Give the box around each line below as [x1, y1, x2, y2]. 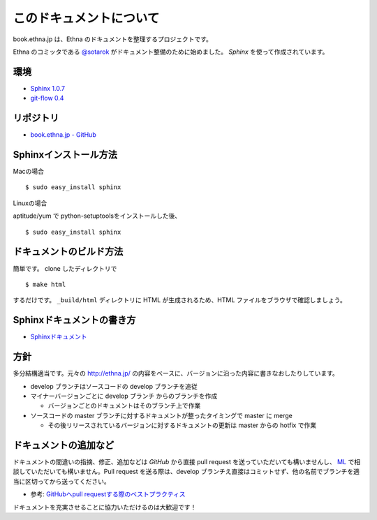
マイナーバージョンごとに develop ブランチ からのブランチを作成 [30, 392, 218, 400]
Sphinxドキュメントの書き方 [13, 314, 136, 326]
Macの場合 [13, 168, 45, 176]
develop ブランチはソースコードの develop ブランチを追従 [30, 382, 198, 390]
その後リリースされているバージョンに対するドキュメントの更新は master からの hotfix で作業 [47, 421, 317, 429]
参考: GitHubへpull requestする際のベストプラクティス [30, 490, 186, 498]
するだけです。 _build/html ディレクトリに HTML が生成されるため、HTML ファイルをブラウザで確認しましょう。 [13, 296, 347, 304]
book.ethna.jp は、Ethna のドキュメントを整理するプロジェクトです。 [13, 35, 213, 43]
